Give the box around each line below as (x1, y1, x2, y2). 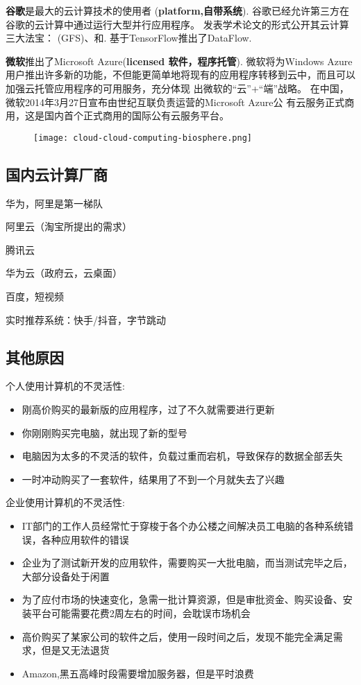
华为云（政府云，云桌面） (6, 266, 122, 280)
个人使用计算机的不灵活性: (6, 379, 125, 393)
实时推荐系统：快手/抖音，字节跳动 (6, 312, 166, 327)
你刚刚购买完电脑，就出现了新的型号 (22, 425, 187, 440)
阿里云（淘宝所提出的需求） (6, 219, 132, 234)
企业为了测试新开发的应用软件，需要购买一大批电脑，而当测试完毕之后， (22, 555, 353, 570)
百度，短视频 (6, 288, 64, 303)
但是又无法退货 (41, 643, 110, 657)
